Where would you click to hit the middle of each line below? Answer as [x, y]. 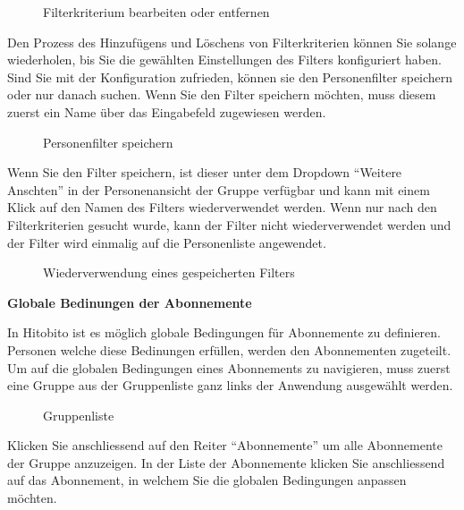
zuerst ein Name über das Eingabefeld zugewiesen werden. [167, 111]
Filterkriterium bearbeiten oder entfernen [156, 12]
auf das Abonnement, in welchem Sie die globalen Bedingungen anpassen [207, 480]
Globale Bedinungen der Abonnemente [130, 302]
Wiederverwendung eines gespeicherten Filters [169, 272]
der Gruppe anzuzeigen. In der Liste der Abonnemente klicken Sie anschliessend [226, 462]
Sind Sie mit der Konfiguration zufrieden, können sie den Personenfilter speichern [230, 76]
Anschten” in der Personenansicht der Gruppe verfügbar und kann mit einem [219, 189]
